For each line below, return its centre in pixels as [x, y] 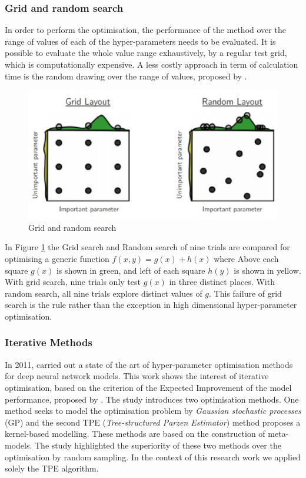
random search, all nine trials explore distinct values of [104, 293]
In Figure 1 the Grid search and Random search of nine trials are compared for [147, 247]
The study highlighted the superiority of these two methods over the [158, 445]
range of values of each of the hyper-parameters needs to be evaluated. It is [140, 41]
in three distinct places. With [222, 282]
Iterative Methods [49, 342]
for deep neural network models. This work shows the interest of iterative [137, 376]
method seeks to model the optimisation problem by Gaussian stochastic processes [153, 411]
